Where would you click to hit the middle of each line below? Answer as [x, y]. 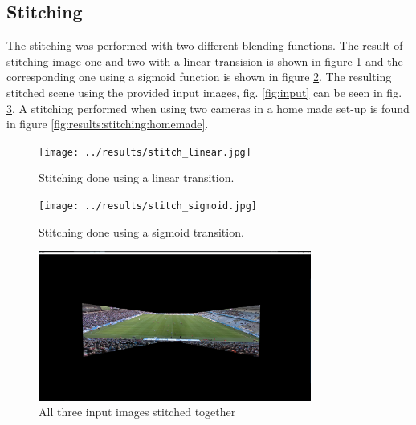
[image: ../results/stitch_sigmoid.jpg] [148, 206]
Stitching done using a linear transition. [137, 178]
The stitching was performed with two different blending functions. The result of [205, 45]
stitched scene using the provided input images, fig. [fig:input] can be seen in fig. [204, 92]
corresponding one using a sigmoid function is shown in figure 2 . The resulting [199, 77]
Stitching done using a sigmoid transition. [141, 231]
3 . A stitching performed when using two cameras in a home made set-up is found [208, 108]
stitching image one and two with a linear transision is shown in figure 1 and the [205, 61]
